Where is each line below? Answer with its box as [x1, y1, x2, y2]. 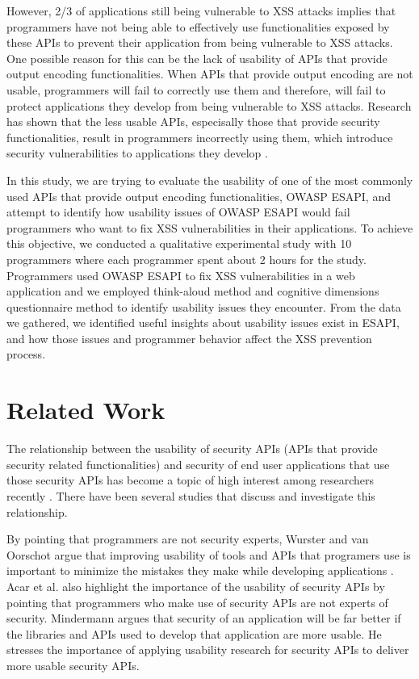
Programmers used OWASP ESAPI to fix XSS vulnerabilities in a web [6, 266, 355, 283]
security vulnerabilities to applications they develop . [6, 145, 268, 161]
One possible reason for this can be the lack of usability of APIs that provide [6, 49, 388, 66]
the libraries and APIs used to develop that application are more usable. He [6, 625, 382, 642]
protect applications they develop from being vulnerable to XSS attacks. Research [6, 97, 412, 114]
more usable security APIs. [6, 656, 140, 673]
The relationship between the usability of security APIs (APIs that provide [6, 440, 378, 457]
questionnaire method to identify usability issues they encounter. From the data [6, 298, 401, 315]
